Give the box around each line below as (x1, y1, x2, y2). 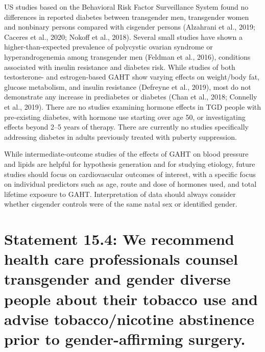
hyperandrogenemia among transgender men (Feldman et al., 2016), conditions (4, 51, 251, 62)
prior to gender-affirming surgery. (4, 329, 246, 349)
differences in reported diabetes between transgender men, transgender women (4, 11, 249, 22)
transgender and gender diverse (4, 268, 231, 289)
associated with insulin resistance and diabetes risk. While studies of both (4, 61, 235, 72)
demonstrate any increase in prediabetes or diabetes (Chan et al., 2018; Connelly (4, 91, 257, 102)
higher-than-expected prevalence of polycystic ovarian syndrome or (4, 41, 213, 52)
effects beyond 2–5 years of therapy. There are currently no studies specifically (4, 121, 249, 132)
